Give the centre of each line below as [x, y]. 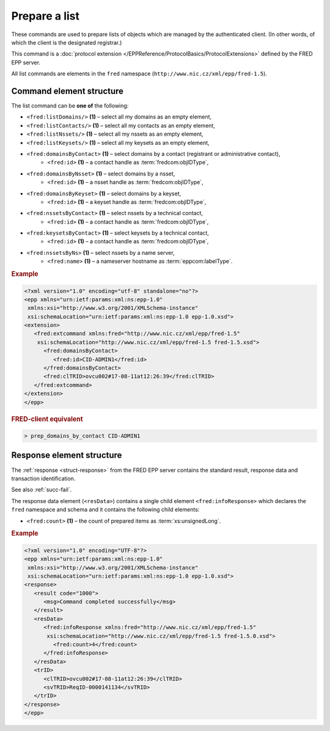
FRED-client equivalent [47, 419]
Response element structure [67, 455]
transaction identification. [43, 478]
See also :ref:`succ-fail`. [42, 490]
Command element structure [68, 91]
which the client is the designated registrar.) [67, 42]
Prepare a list [45, 16]
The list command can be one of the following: [70, 106]
